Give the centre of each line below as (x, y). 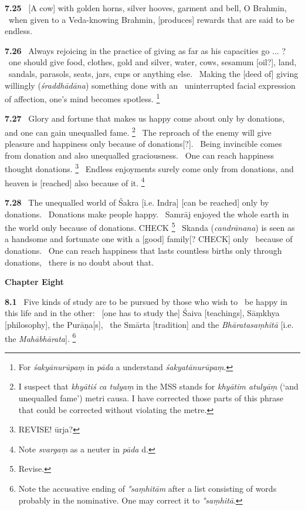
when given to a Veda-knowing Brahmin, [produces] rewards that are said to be (151, 19)
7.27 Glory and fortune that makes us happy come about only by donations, (145, 118)
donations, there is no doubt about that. (79, 262)
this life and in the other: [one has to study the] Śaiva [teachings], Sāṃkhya (142, 313)
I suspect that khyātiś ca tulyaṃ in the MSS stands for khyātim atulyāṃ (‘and (158, 386)
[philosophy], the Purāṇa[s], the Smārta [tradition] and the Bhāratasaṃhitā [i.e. (149, 324)
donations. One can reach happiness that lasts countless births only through (143, 250)
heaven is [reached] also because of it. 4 (75, 182)
